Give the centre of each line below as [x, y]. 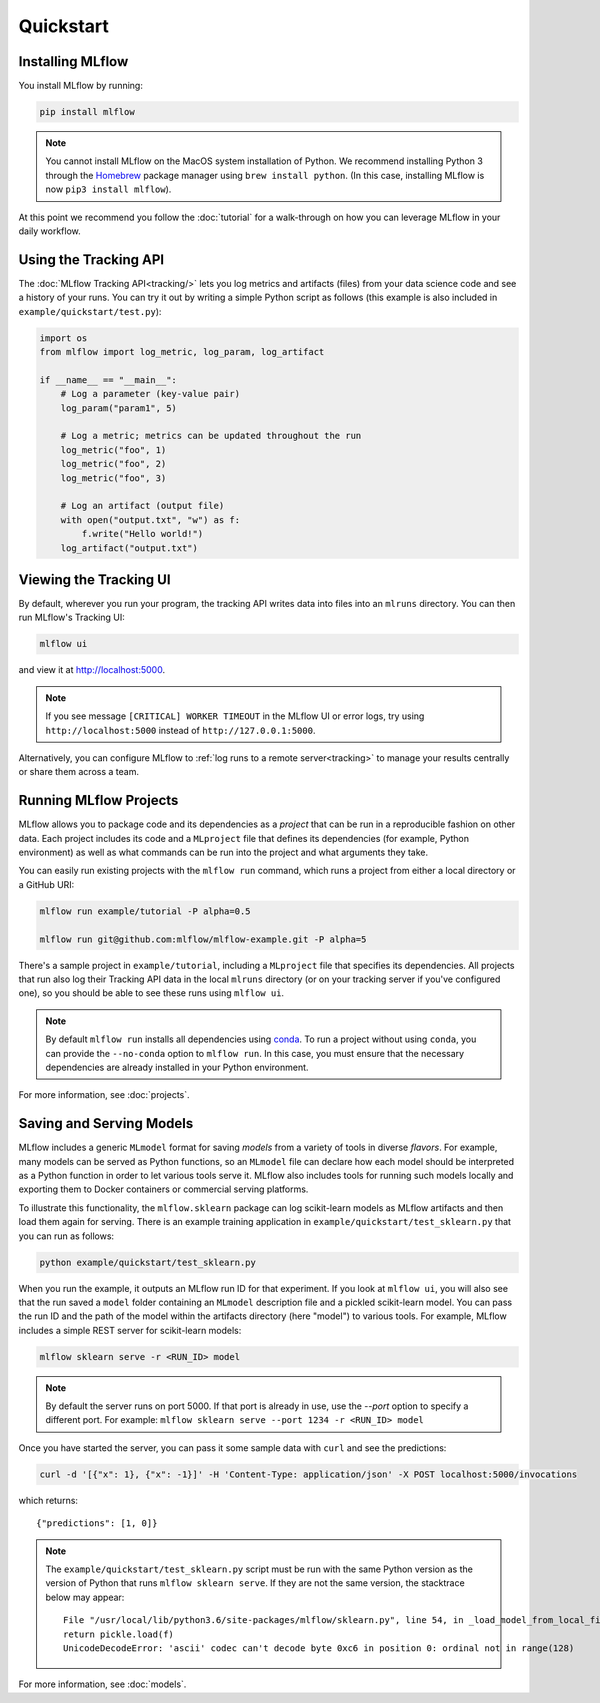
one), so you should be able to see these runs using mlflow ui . [151, 993]
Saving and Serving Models [106, 1123]
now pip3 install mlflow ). [108, 189]
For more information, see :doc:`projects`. [104, 1095]
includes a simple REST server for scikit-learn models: [130, 1330]
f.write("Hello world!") [142, 534]
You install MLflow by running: [81, 86]
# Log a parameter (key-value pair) [150, 394]
